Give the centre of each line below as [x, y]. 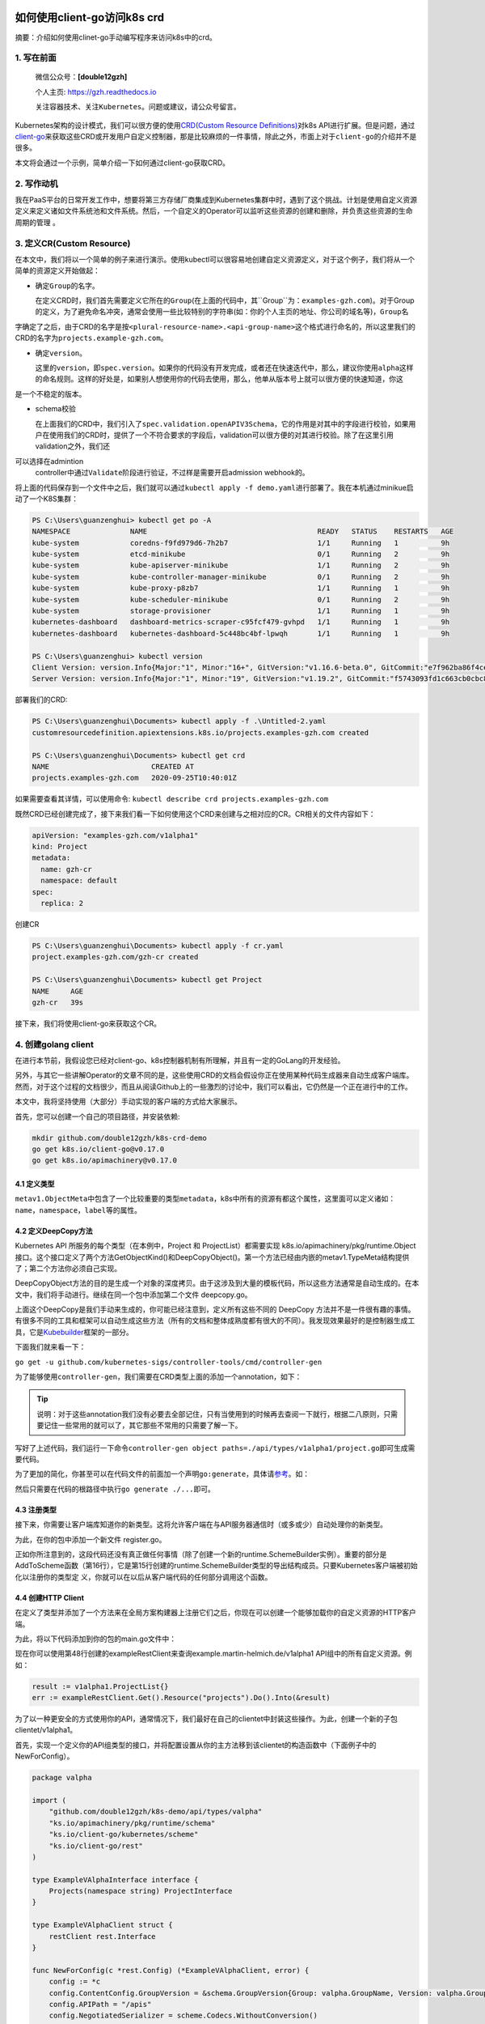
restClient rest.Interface [103, 1936]
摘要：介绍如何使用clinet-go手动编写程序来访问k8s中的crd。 [116, 37]
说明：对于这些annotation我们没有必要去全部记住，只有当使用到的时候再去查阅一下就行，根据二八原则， [210, 1414]
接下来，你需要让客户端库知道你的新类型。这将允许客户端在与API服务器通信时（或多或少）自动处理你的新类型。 [201, 1524]
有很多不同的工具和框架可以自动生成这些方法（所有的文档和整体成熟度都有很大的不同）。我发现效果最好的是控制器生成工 [215, 1320]
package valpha [62, 1778]
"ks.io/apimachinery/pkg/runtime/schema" [132, 1823]
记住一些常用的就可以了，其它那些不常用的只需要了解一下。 [143, 1426]
